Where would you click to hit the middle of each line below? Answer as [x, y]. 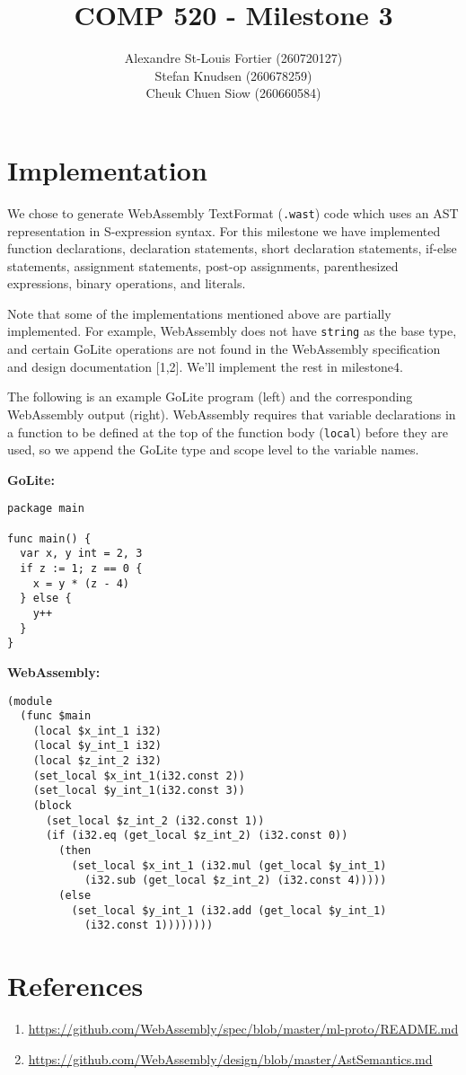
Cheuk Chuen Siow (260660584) [233, 93]
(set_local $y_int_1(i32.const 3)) [139, 791]
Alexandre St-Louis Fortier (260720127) [233, 58]
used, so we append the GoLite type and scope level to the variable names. [213, 449]
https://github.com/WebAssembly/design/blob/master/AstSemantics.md [230, 1058]
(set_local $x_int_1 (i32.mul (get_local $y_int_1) [229, 865]
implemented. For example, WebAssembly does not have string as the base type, [232, 331]
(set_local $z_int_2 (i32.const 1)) [155, 820]
